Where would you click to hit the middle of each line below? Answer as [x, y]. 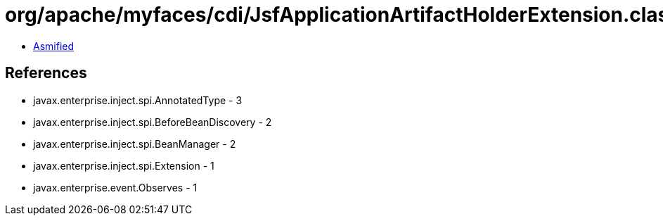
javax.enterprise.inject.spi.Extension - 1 [124, 165]
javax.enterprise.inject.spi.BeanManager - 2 [135, 144]
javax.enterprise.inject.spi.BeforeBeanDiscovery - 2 [153, 122]
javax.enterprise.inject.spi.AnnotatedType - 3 [138, 100]
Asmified [54, 46]
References [46, 73]
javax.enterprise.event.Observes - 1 [115, 187]
